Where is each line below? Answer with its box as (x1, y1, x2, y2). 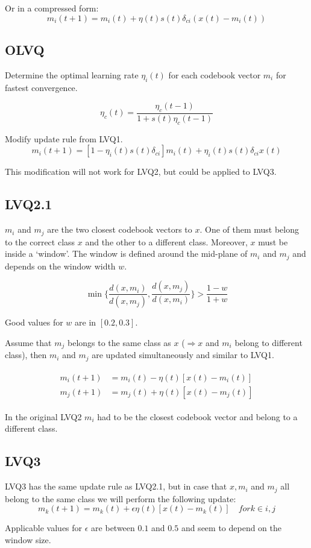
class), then (5, 348, 47, 361)
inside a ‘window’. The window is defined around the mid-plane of (5, 247, 248, 260)
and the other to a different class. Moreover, (85, 235, 248, 248)
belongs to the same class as (67, 336, 171, 348)
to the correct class (5, 235, 75, 248)
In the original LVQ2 (5, 410, 82, 423)
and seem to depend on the (181, 521, 282, 534)
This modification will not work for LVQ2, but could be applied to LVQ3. (5, 165, 277, 178)
